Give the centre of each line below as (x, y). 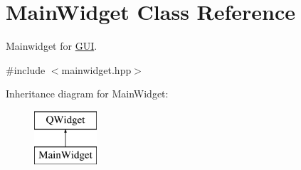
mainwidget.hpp (96, 69)
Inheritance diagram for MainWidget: (87, 94)
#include (26, 69)
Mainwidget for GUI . (52, 46)
